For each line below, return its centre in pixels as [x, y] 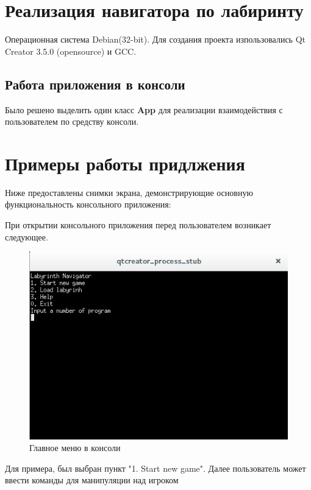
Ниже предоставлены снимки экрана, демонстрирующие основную [129, 192]
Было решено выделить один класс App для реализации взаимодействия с [144, 109]
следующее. [27, 236]
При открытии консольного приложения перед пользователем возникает [138, 225]
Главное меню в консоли [75, 448]
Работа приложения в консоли [95, 84]
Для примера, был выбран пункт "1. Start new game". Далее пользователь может [155, 468]
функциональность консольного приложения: [88, 204]
